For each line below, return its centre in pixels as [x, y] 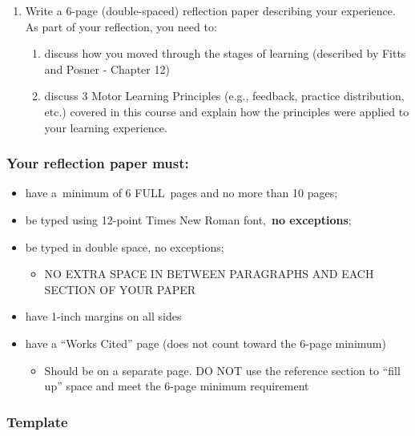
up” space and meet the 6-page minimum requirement [177, 386]
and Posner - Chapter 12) [107, 69]
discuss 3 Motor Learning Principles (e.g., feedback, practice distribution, [224, 96]
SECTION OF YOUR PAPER [120, 289]
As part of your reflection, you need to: [121, 26]
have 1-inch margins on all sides [103, 316]
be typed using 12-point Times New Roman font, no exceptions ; [188, 219]
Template [37, 421]
